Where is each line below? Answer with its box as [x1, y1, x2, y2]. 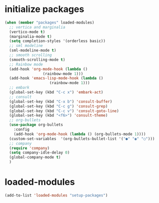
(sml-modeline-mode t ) [9, 48, 56, 53]
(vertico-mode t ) [9, 29, 45, 34]
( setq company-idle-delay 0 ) [9, 150, 70, 155]
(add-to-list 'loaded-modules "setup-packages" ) [4, 193, 108, 198]
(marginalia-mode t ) [9, 34, 52, 39]
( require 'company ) [9, 145, 50, 150]
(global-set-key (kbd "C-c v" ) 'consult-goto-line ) [9, 108, 119, 113]
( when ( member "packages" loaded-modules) [4, 20, 94, 25]
